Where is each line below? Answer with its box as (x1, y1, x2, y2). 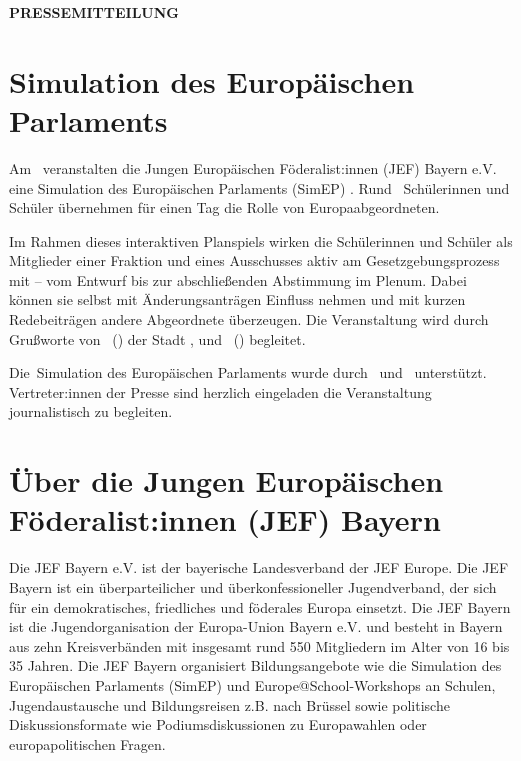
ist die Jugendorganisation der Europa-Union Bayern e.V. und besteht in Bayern (9, 616, 503, 637)
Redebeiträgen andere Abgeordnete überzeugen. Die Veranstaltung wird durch (9, 309, 489, 330)
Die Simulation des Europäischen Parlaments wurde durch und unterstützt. (9, 362, 487, 383)
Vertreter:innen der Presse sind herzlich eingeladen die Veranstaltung (9, 381, 432, 402)
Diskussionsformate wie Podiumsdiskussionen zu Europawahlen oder (9, 714, 427, 735)
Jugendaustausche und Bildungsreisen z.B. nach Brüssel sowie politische (9, 694, 450, 715)
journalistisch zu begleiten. (9, 401, 173, 422)
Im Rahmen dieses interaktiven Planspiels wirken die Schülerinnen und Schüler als (9, 230, 513, 251)
